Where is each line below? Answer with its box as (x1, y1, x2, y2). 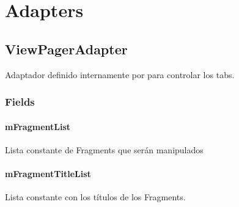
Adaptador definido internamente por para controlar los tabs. (5, 68, 235, 81)
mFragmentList (5, 120, 71, 133)
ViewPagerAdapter (5, 39, 128, 58)
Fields (5, 94, 35, 109)
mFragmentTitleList (5, 167, 91, 180)
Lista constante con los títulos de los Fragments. (5, 191, 186, 203)
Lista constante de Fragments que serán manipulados (5, 143, 204, 156)
